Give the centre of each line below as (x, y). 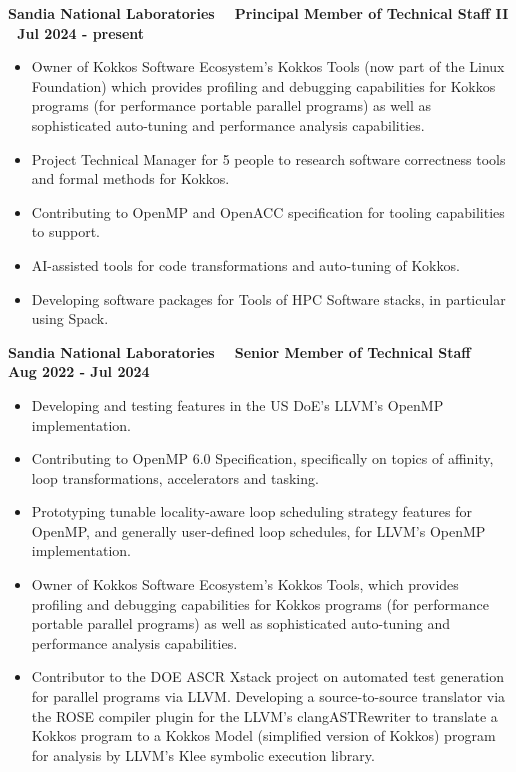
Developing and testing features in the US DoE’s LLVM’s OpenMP (237, 404)
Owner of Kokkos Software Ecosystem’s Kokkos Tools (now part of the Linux (268, 66)
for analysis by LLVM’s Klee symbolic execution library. (203, 754)
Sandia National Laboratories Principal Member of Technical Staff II (258, 13)
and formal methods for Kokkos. (130, 178)
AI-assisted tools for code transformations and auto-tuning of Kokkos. (245, 264)
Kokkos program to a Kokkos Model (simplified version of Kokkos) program (263, 735)
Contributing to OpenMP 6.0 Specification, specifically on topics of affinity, (262, 458)
